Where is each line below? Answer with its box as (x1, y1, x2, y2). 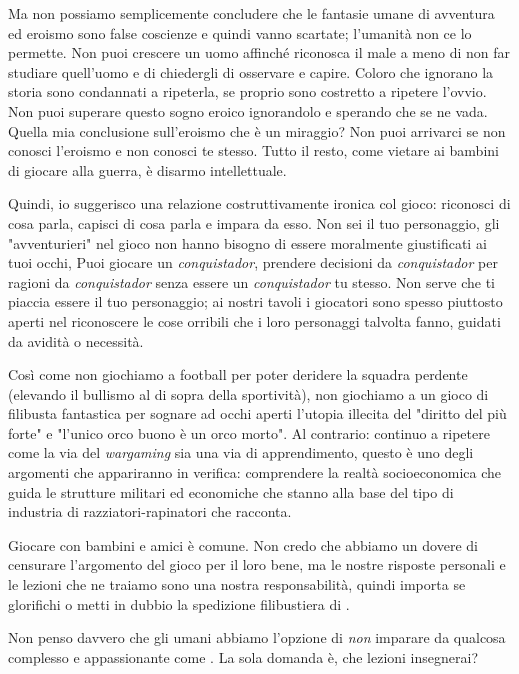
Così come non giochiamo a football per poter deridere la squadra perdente (8, 364, 468, 385)
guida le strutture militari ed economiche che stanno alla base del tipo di (8, 481, 454, 502)
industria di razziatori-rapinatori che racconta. (8, 501, 292, 522)
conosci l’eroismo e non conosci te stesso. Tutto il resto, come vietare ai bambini (8, 140, 499, 161)
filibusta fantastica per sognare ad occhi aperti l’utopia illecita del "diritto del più (8, 403, 507, 424)
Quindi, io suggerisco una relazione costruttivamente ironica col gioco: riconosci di (8, 193, 511, 214)
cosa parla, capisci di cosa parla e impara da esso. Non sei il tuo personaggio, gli (8, 212, 500, 233)
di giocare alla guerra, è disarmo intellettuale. (8, 159, 287, 180)
